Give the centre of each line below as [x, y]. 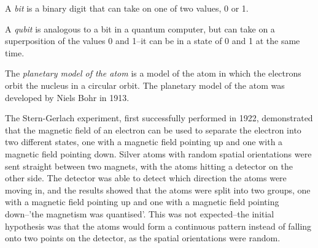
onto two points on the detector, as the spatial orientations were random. [143, 238]
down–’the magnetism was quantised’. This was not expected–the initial [140, 213]
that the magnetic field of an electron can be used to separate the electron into [153, 130]
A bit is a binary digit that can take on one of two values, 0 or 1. [127, 8]
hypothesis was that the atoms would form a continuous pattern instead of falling [158, 226]
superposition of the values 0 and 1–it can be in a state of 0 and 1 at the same [153, 41]
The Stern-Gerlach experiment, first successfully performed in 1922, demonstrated [159, 118]
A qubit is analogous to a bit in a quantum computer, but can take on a [140, 28]
